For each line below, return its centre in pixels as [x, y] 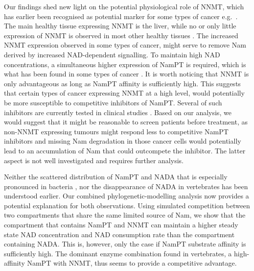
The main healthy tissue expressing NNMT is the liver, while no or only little [120, 26]
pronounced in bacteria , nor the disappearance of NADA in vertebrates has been [126, 186]
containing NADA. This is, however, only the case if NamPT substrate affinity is [125, 244]
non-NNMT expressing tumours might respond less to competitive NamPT [116, 131]
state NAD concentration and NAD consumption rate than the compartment [119, 234]
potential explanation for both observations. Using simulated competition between [127, 205]
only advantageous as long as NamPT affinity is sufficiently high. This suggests [122, 83]
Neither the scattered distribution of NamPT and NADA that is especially [116, 177]
